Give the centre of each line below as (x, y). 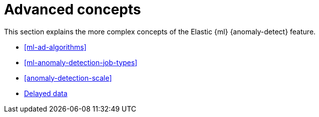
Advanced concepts (73, 9)
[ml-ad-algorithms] (55, 47)
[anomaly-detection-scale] (68, 78)
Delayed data (46, 93)
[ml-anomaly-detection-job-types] (81, 62)
